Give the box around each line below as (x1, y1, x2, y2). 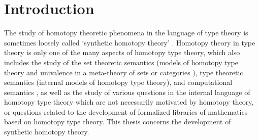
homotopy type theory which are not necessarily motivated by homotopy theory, (4, 97, 254, 107)
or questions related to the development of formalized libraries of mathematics (4, 106, 248, 117)
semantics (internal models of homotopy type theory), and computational (4, 77, 233, 87)
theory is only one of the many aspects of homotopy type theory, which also (4, 47, 240, 58)
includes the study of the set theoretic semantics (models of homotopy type (4, 57, 238, 67)
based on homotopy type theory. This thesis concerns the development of (4, 116, 231, 127)
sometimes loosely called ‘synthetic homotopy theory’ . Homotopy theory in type (4, 37, 255, 48)
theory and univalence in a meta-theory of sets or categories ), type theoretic (4, 67, 243, 77)
